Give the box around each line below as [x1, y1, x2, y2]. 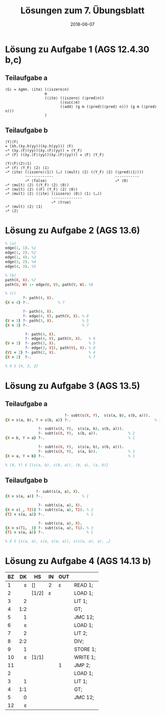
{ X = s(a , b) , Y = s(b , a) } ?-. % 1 [5, 417, 162, 422]
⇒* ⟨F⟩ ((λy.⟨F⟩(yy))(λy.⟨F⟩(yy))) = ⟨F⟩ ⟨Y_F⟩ [5, 152, 105, 157]
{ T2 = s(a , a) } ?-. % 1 [5, 512, 93, 517]
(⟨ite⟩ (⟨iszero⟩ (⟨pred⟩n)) [44, 95, 105, 101]
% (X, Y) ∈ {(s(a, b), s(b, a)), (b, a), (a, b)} [5, 462, 109, 467]
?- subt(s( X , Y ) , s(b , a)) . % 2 [38, 431, 135, 436]
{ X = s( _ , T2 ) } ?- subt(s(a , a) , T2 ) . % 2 [5, 507, 93, 512]
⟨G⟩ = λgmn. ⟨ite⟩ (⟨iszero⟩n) [5, 87, 69, 92]
